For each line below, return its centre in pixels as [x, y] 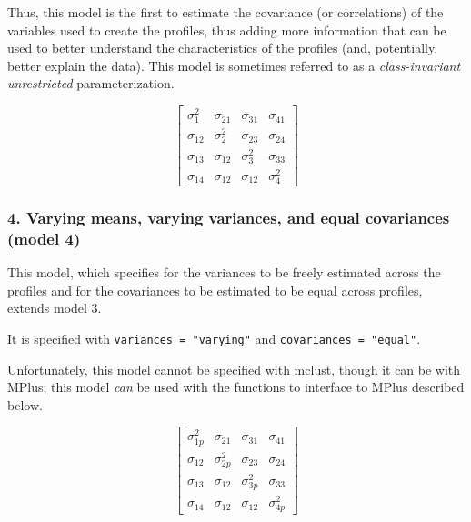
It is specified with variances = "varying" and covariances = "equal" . [214, 338]
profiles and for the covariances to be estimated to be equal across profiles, [215, 290]
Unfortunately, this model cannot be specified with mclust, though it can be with [234, 369]
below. [25, 404]
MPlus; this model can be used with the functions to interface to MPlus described [236, 387]
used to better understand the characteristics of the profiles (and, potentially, [223, 48]
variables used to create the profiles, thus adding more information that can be [227, 30]
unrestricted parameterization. [91, 83]
